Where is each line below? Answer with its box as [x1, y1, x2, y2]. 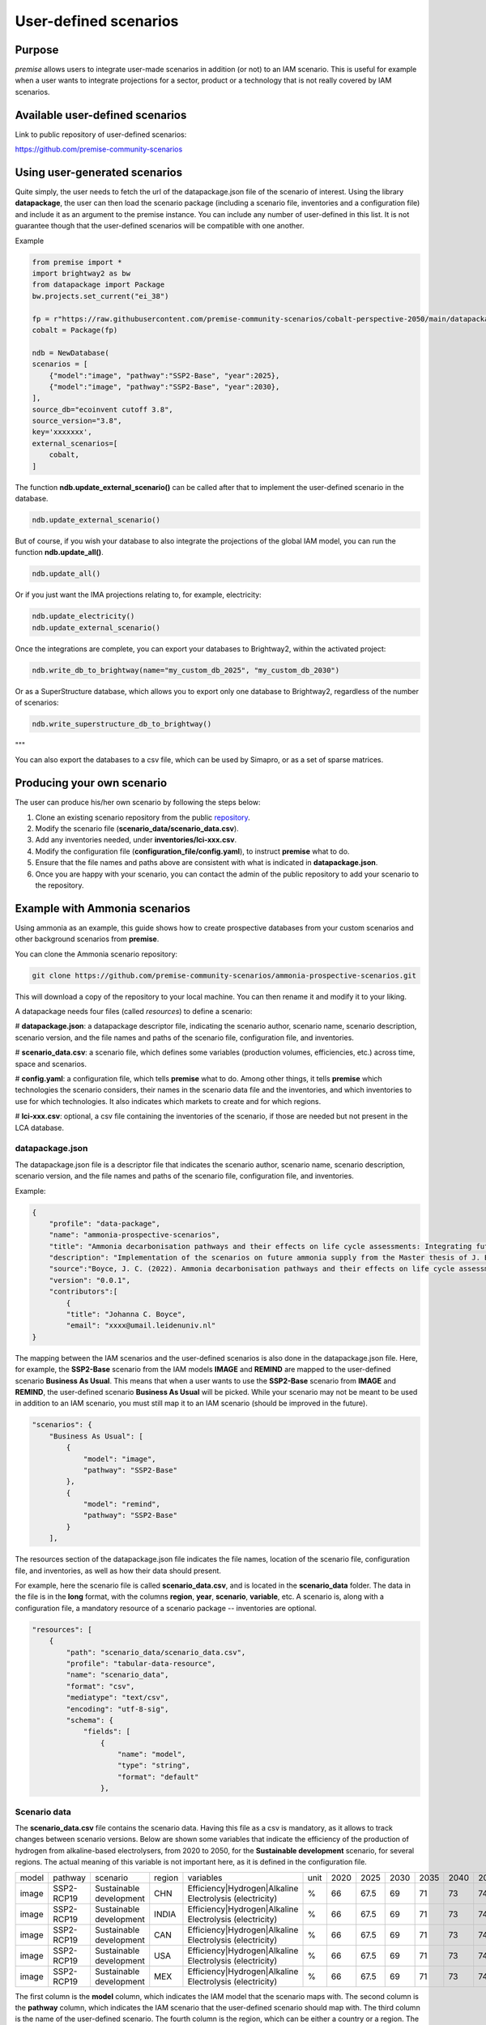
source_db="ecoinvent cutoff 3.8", [32, 405, 173, 414]
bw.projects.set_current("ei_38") [32, 292, 169, 301]
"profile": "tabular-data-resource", [66, 1659, 216, 1668]
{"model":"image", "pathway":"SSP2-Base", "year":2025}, [49, 371, 280, 380]
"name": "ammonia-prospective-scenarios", [49, 1230, 220, 1239]
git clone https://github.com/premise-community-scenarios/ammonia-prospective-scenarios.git [32, 970, 417, 980]
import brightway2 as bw [32, 268, 131, 278]
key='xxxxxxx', [32, 428, 92, 437]
